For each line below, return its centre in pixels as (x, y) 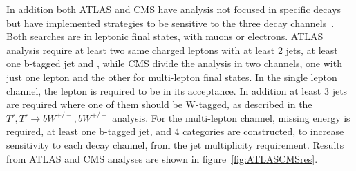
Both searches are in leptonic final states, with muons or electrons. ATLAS (165, 36)
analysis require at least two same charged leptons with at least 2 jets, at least (172, 49)
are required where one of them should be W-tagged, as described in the (159, 104)
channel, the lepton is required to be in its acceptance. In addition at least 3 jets (177, 90)
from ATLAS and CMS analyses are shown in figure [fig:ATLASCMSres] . (162, 158)
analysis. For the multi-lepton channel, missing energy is (231, 117)
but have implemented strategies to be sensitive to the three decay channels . (170, 22)
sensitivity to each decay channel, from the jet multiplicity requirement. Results (175, 144)
